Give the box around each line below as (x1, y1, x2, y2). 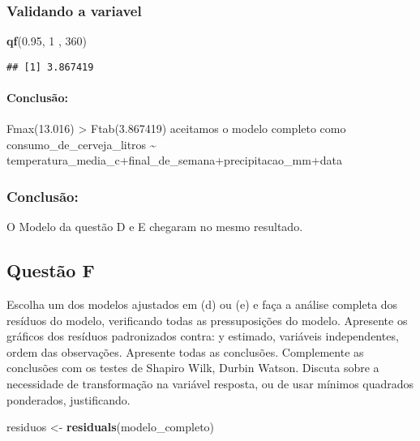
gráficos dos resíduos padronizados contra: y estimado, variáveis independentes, (6, 328, 399, 345)
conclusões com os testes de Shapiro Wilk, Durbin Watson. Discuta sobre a (6, 359, 379, 376)
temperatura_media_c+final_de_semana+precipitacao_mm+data (6, 152, 342, 169)
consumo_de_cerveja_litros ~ (6, 135, 156, 152)
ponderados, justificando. (6, 391, 131, 408)
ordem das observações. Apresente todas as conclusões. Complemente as (6, 343, 364, 360)
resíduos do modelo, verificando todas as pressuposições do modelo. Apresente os (6, 311, 408, 328)
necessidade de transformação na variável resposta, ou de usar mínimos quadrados (6, 375, 414, 392)
